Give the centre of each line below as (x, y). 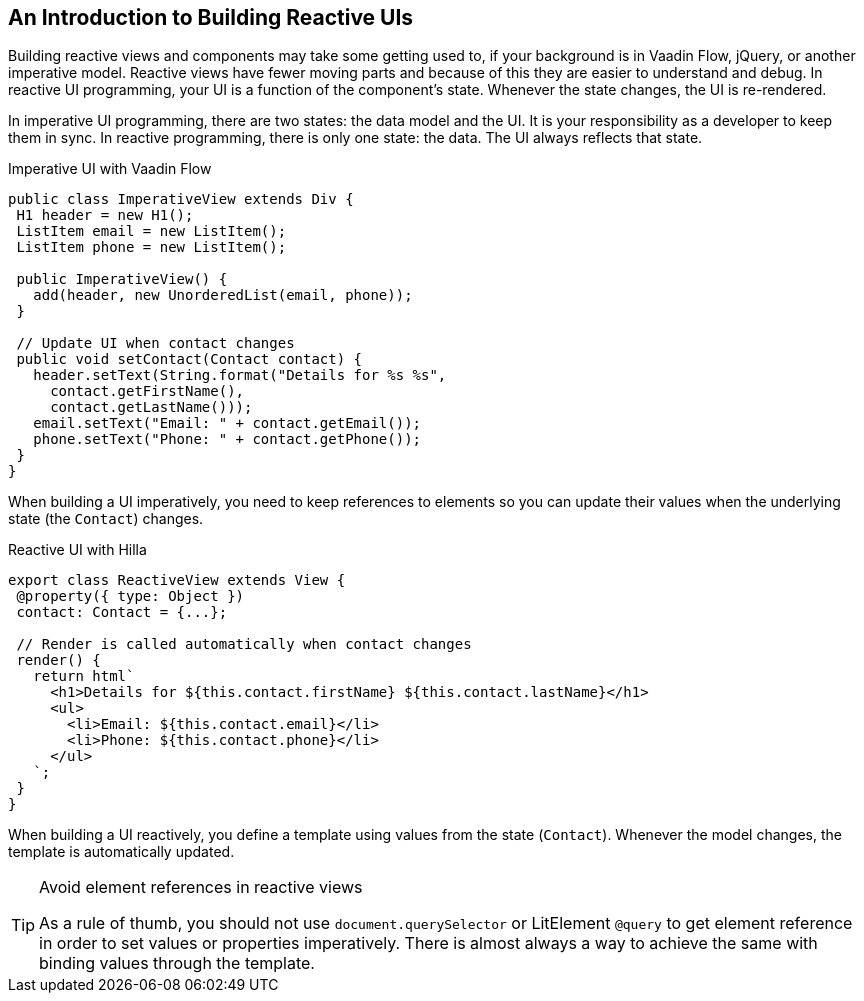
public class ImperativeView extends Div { (181, 199)
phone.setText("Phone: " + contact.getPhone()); (227, 439)
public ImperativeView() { (122, 279)
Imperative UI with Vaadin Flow (110, 169)
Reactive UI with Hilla (77, 550)
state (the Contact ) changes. (106, 519)
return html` (84, 676)
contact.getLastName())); (151, 407)
